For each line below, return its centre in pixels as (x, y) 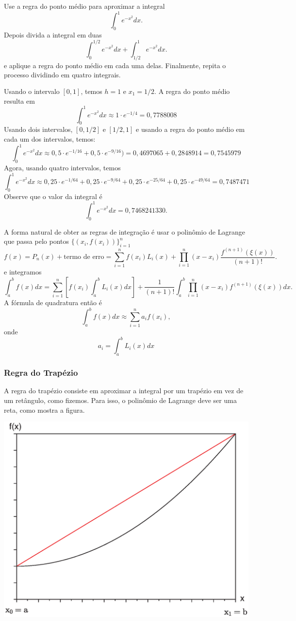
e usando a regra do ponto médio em (190, 129)
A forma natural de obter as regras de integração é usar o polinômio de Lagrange (124, 231)
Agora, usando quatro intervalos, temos (62, 167)
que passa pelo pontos (37, 241)
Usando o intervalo (32, 91)
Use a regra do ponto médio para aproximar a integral (84, 6)
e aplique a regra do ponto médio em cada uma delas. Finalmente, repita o (115, 65)
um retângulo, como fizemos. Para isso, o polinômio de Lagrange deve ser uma (120, 400)
